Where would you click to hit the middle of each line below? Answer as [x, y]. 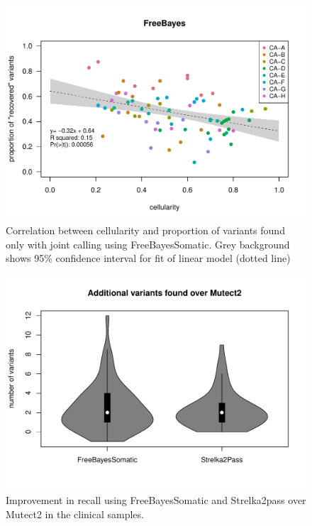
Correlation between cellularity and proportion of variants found [145, 230]
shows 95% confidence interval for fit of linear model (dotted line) [148, 258]
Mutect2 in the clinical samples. [75, 514]
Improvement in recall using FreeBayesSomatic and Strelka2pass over [156, 500]
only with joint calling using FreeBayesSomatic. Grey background [148, 244]
